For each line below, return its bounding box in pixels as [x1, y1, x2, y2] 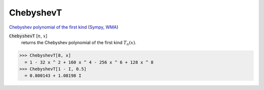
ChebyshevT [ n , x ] [9, 33, 47, 39]
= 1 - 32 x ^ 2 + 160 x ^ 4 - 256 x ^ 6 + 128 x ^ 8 [24, 60, 154, 65]
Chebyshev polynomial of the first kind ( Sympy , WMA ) [9, 24, 119, 30]
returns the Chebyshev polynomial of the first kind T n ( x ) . [21, 40, 136, 47]
